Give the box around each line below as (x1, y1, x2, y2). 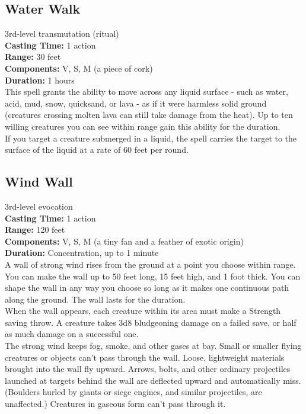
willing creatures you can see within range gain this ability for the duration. (5, 120, 280, 132)
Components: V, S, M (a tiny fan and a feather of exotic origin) (5, 235, 244, 247)
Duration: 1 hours (5, 73, 75, 86)
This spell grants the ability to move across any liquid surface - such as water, (5, 85, 288, 98)
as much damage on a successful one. (5, 328, 139, 340)
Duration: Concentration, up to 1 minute (5, 246, 159, 259)
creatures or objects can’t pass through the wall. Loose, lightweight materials (5, 351, 285, 363)
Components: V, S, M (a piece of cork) (5, 62, 153, 74)
